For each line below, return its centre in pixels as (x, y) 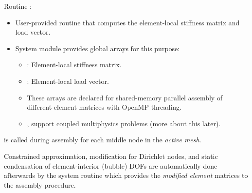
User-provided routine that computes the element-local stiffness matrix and (127, 22)
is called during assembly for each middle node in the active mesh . (103, 140)
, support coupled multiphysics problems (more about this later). (124, 123)
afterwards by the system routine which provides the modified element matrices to (126, 175)
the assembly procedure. (40, 184)
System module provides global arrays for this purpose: (98, 48)
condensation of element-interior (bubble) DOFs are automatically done (111, 165)
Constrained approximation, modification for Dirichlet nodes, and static (111, 156)
